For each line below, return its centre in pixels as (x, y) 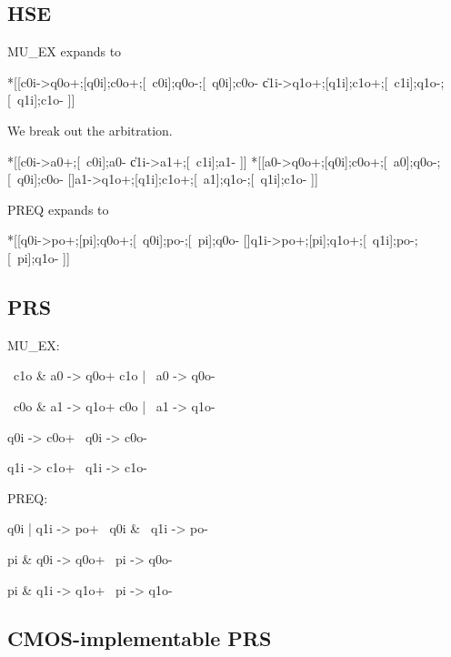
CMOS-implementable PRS (140, 638)
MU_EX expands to (65, 51)
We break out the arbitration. (90, 130)
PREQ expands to (58, 209)
